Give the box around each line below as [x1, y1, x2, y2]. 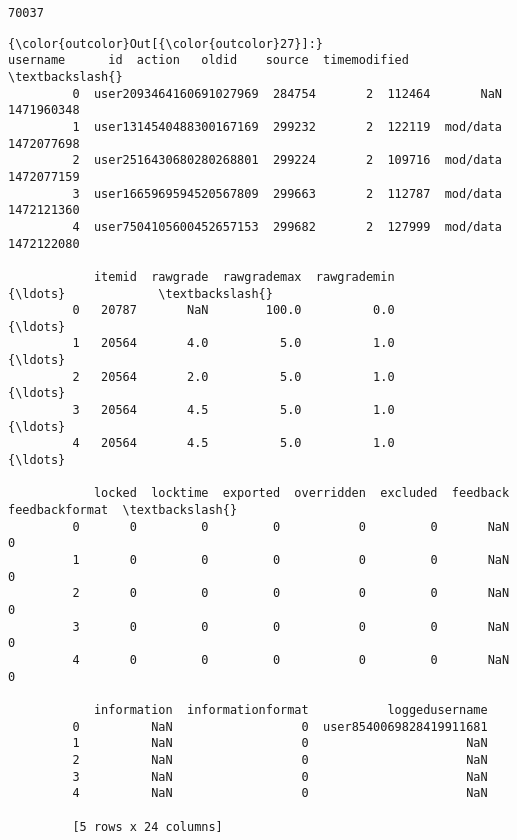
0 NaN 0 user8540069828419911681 [72, 719, 488, 734]
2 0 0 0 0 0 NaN [72, 586, 510, 601]
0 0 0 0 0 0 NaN [72, 519, 510, 534]
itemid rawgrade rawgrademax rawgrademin [93, 269, 395, 284]
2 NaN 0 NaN [72, 752, 488, 767]
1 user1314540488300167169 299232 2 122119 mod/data [72, 119, 502, 134]
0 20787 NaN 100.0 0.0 [72, 303, 395, 318]
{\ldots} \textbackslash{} [8, 286, 273, 301]
